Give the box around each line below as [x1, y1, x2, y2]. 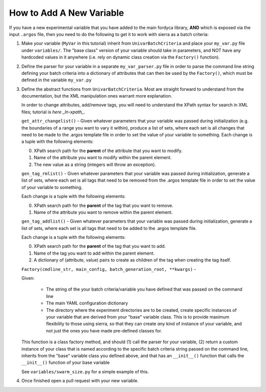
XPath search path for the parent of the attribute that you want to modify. [33, 148, 183, 154]
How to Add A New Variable [9, 7, 124, 18]
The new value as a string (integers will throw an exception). [33, 162, 156, 167]
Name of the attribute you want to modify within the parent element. [33, 155, 172, 161]
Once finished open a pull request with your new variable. [21, 378, 139, 384]
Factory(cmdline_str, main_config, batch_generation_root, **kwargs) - [21, 266, 197, 272]
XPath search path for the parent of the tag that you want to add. [33, 243, 166, 249]
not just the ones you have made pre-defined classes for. [46, 327, 163, 333]
